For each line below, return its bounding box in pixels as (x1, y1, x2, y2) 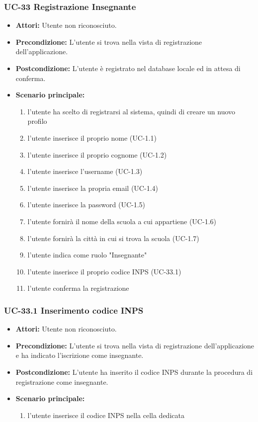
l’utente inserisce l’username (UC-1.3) (27, 166, 143, 176)
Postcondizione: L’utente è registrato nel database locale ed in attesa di (15, 63, 241, 73)
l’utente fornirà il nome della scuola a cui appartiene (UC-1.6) (27, 216, 216, 226)
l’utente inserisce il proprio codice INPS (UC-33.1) (27, 266, 181, 276)
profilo (27, 116, 47, 126)
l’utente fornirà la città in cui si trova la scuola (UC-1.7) (27, 233, 199, 243)
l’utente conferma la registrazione (27, 283, 129, 293)
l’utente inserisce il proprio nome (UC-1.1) (27, 132, 157, 143)
